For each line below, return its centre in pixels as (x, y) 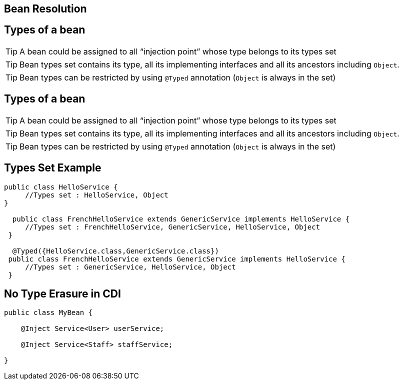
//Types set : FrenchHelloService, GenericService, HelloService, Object (173, 227)
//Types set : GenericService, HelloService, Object (130, 267)
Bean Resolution (45, 9)
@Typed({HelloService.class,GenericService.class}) (115, 251)
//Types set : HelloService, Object (97, 195)
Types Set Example (53, 168)
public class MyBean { (48, 313)
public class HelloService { (61, 187)
